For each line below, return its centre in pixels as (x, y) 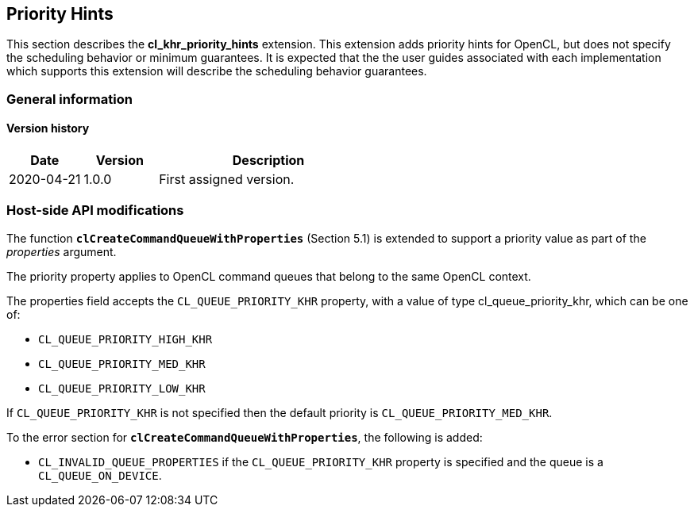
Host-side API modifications (95, 211)
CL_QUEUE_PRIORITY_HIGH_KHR (125, 339)
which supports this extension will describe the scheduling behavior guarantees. (217, 71)
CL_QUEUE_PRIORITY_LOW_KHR (122, 388)
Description (268, 161)
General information (69, 99)
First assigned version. (227, 180)
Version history (48, 128)
